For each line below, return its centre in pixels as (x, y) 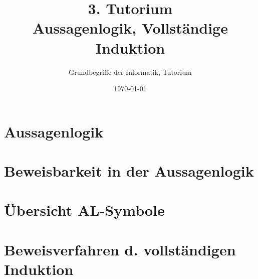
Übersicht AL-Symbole (84, 210)
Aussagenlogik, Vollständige (130, 28)
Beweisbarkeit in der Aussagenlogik (129, 171)
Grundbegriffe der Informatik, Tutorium (130, 72)
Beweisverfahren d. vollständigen (120, 249)
